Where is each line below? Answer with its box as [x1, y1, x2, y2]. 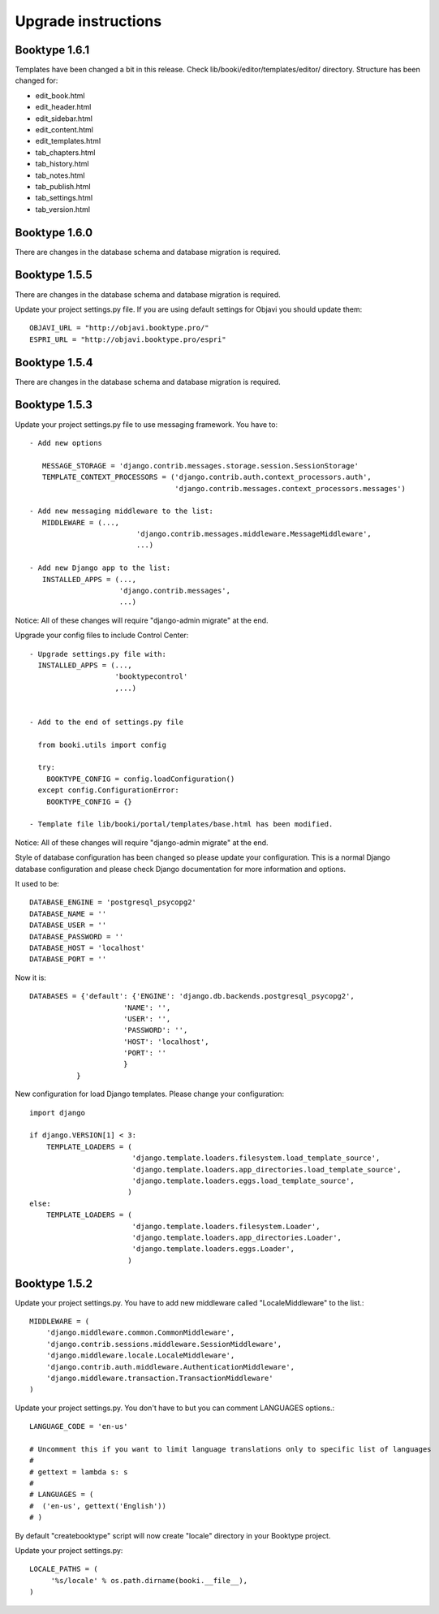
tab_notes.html [35, 170, 85, 180]
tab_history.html [35, 159, 89, 169]
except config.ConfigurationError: [37, 786, 180, 795]
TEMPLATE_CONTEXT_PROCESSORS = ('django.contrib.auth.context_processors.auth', [41, 473, 372, 482]
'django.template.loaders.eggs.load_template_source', [131, 1176, 355, 1185]
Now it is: [15, 973, 46, 982]
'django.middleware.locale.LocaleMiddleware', [45, 1351, 235, 1360]
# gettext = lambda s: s [29, 1467, 128, 1477]
